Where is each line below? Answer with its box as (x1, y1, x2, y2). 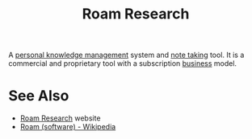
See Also (8, 87, 69, 105)
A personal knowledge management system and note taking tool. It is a (8, 50, 245, 60)
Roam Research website (19, 113, 101, 123)
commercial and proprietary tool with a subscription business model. (8, 59, 237, 68)
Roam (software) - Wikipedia (19, 122, 116, 132)
